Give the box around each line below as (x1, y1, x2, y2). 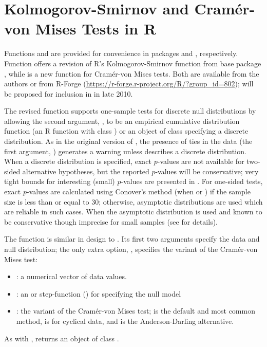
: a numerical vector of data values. (16, 271, 127, 282)
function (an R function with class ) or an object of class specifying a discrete (4, 125, 249, 136)
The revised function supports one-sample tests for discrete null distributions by (4, 105, 256, 116)
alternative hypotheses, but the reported (22, 166, 149, 176)
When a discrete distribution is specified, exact (4, 156, 151, 167)
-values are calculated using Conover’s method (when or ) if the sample (26, 186, 251, 197)
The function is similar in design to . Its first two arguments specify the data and (4, 233, 260, 244)
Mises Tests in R (35, 18, 157, 39)
